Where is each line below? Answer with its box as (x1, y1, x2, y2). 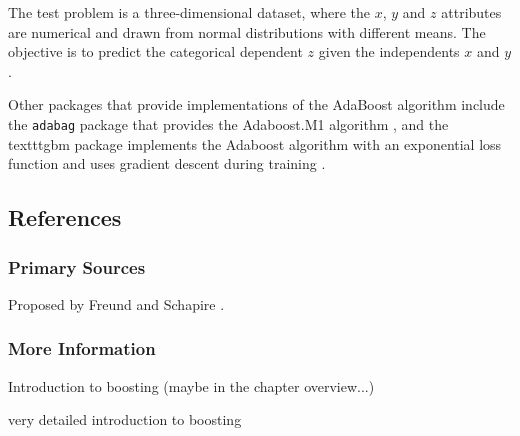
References (8, 202, 122, 233)
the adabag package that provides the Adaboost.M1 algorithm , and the (8, 113, 449, 134)
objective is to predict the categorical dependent (8, 41, 303, 62)
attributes (441, 2, 502, 22)
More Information (8, 336, 156, 361)
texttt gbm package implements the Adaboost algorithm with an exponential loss (8, 133, 502, 154)
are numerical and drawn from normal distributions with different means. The (8, 21, 486, 42)
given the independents (318, 41, 460, 62)
